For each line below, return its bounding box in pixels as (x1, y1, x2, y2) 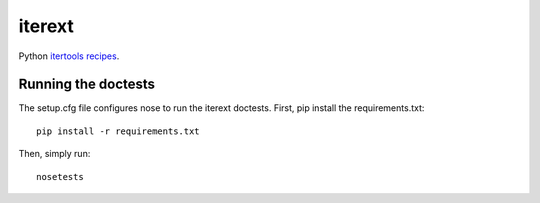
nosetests (36, 171, 84, 182)
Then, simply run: (18, 148, 91, 160)
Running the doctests (18, 76, 155, 93)
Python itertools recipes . (18, 50, 120, 62)
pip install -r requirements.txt (36, 125, 200, 137)
